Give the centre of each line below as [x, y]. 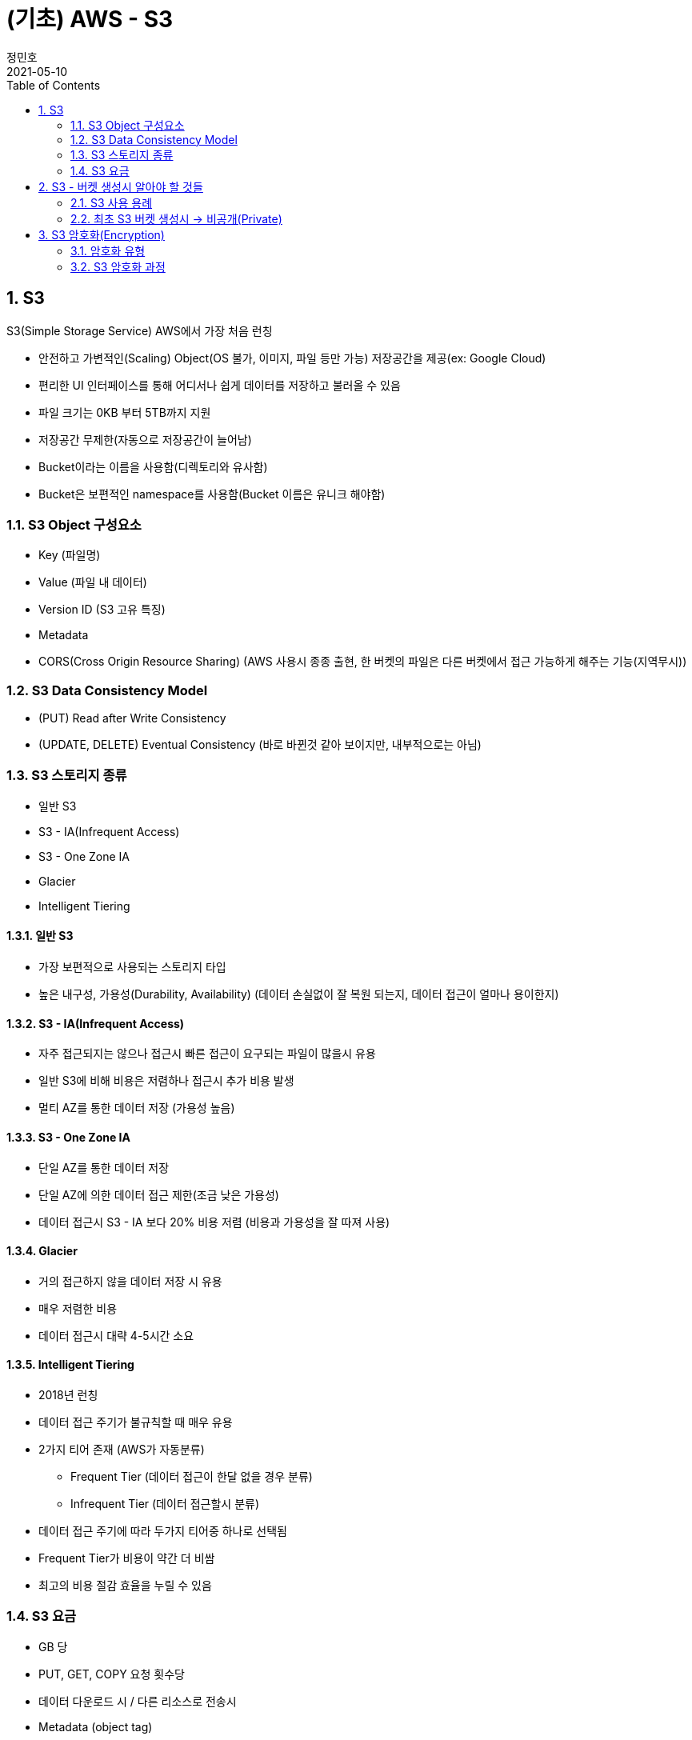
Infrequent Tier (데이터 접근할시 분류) [165, 1503]
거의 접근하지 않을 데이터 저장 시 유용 [130, 1281]
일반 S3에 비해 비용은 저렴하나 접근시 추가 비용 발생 [166, 1081]
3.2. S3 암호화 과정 [118, 266]
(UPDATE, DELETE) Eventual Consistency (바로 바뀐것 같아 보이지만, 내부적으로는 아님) [260, 745]
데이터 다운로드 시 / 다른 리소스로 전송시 [138, 1701]
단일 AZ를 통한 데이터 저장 [104, 1167]
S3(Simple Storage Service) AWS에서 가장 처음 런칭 [140, 330]
